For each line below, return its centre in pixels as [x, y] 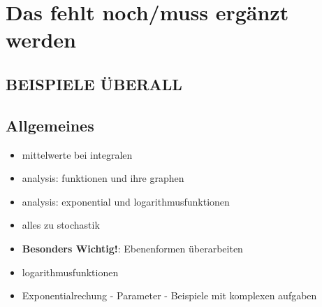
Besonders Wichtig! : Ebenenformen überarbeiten [132, 248]
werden [41, 40]
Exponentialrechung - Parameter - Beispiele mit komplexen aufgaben [169, 295]
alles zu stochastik [61, 225]
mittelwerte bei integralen [77, 154]
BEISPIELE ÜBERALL [94, 84]
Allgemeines [50, 125]
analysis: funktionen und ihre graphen [103, 178]
